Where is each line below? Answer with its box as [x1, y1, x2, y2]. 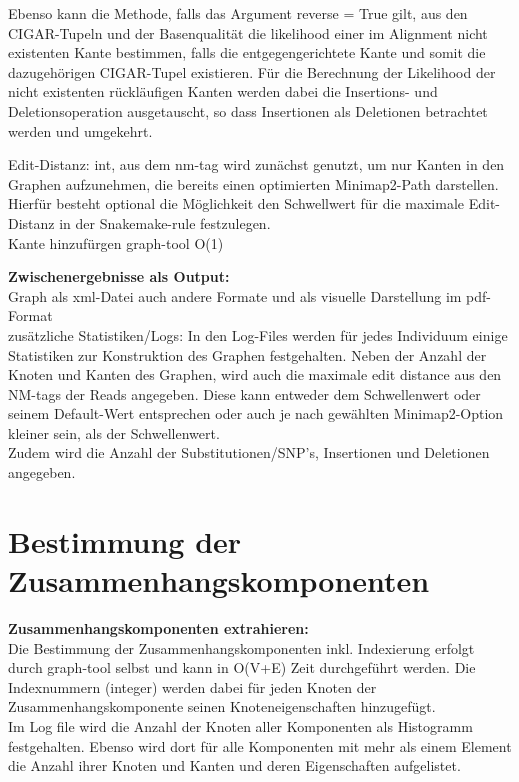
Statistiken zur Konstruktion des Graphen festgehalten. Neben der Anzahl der [8, 344, 487, 365]
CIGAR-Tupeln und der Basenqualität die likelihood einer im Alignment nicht [8, 22, 488, 43]
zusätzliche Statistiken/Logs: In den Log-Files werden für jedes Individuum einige [8, 324, 508, 345]
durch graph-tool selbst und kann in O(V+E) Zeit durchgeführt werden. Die [8, 657, 476, 678]
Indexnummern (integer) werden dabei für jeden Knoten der [8, 676, 377, 697]
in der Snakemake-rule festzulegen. [59, 212, 271, 233]
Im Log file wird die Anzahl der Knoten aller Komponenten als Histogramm [8, 715, 473, 736]
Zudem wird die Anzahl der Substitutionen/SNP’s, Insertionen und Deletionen [8, 442, 490, 463]
